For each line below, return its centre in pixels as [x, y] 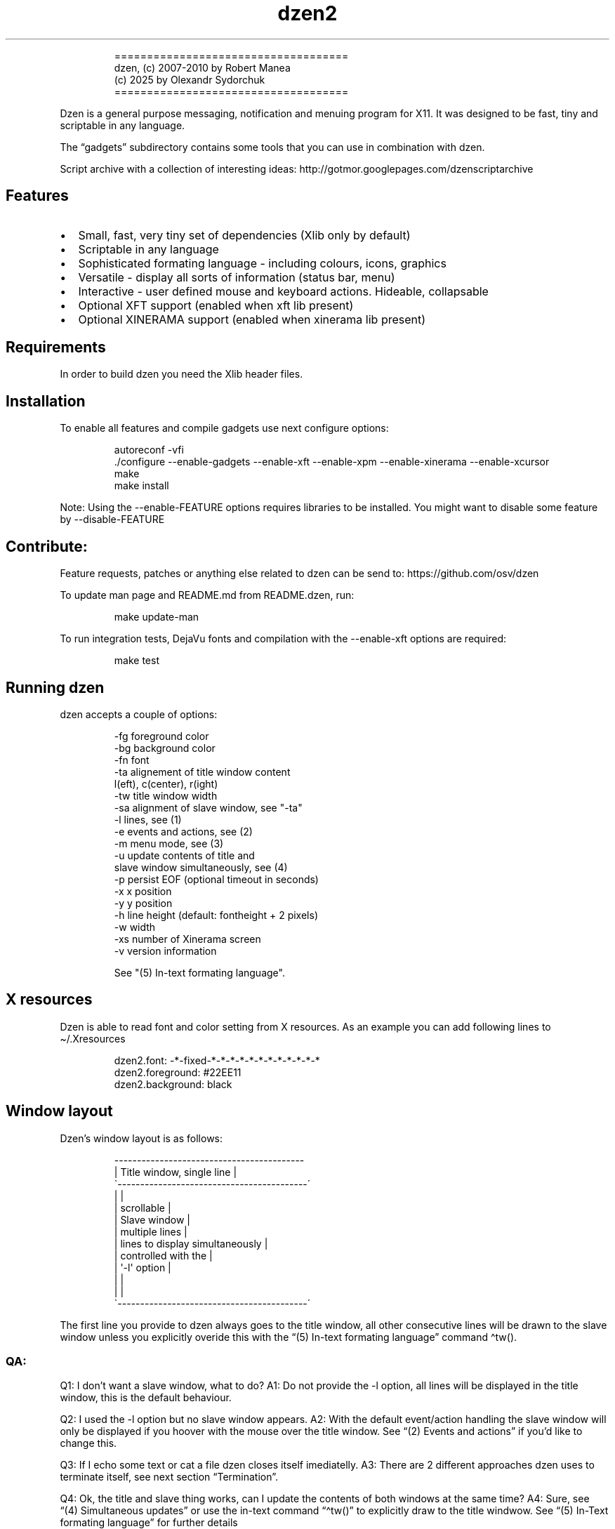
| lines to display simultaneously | [191, 1243]
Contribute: [47, 546]
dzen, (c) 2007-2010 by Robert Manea [202, 67]
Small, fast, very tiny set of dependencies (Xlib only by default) [244, 235]
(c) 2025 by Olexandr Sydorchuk [190, 79]
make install [141, 486]
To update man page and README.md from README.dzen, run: [207, 595]
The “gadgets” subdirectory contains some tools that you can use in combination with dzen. [272, 147]
